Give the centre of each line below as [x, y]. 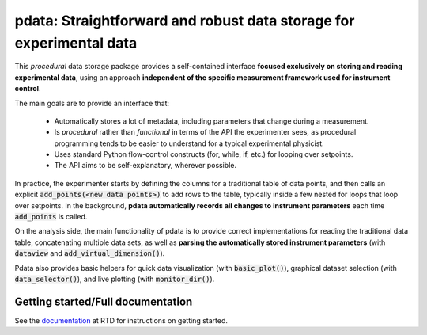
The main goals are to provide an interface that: [92, 103]
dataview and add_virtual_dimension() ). [90, 253]
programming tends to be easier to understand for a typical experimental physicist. [189, 143]
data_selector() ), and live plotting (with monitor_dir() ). [115, 279]
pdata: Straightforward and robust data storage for [185, 21]
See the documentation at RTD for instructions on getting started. [121, 320]
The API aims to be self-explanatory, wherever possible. [145, 166]
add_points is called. [51, 217]
